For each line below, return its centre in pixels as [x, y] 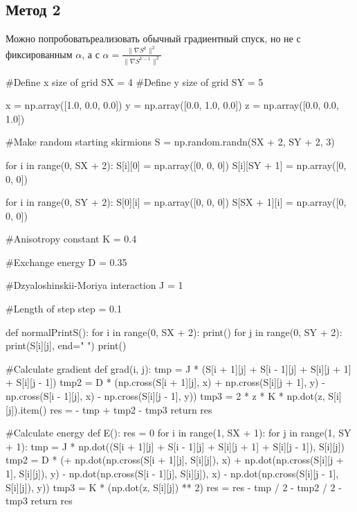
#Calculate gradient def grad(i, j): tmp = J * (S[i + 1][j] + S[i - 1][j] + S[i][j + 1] [178, 368]
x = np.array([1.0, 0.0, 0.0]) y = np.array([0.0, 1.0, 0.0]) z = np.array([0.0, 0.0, [172, 105]
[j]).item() [26, 409]
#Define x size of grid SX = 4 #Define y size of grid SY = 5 [135, 81]
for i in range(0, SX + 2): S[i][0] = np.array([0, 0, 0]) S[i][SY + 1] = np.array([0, [176, 165]
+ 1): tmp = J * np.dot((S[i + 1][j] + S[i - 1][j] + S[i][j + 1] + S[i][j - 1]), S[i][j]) [175, 446]
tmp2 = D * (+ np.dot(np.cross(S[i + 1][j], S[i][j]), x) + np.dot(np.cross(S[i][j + [175, 460]
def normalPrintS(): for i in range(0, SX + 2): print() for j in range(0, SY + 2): [174, 332]
